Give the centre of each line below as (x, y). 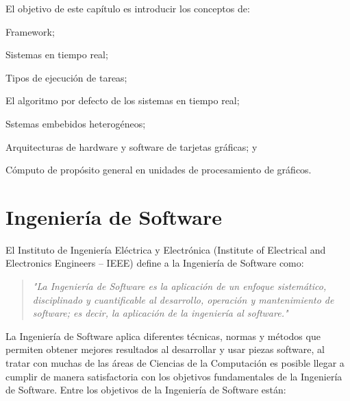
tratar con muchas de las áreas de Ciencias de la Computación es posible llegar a (175, 363)
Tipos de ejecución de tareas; (66, 77)
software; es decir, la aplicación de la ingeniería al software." (160, 313)
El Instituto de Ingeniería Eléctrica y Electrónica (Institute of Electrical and (166, 249)
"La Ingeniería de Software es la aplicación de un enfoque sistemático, (179, 286)
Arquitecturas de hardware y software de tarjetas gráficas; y (132, 146)
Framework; (30, 31)
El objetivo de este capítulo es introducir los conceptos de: (128, 8)
